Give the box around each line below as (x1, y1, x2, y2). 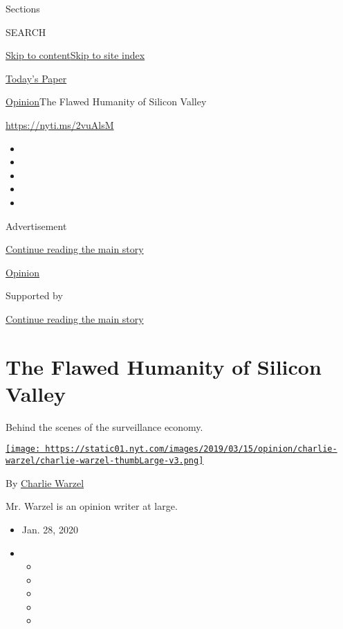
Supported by (6, 288, 63, 303)
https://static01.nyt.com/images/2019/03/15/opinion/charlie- (45, 444, 337, 454)
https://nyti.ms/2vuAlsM (6, 117, 114, 132)
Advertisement (6, 218, 67, 233)
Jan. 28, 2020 (21, 522, 78, 536)
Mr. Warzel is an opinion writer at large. (6, 499, 178, 513)
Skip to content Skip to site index (6, 48, 145, 62)
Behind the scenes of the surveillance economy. (6, 419, 203, 434)
